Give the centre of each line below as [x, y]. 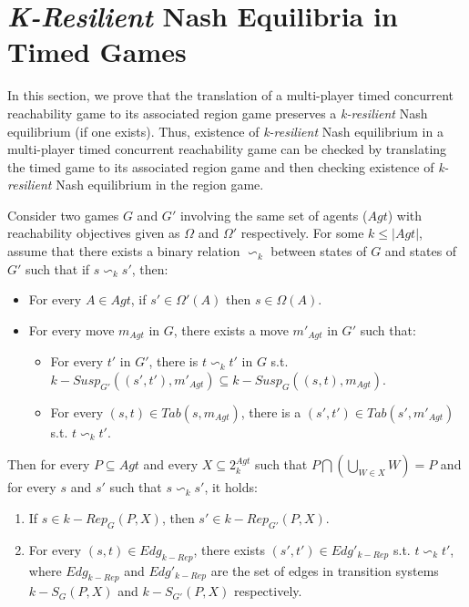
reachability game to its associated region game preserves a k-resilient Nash [218, 113]
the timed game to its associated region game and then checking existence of [221, 166]
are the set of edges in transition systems [325, 570]
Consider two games [63, 215]
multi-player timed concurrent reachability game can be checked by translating [227, 149]
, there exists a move [231, 329]
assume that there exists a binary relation [124, 251]
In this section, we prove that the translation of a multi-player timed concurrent [231, 95]
